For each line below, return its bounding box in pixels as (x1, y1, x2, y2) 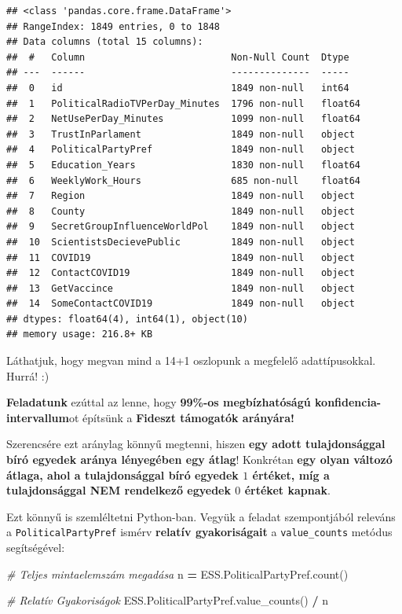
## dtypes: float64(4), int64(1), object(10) (6, 313, 248, 325)
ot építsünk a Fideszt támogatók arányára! (68, 409, 294, 425)
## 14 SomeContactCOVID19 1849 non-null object (6, 298, 355, 310)
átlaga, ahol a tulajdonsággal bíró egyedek (6, 466, 239, 483)
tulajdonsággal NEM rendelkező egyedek (6, 482, 231, 498)
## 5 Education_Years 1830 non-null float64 (6, 159, 361, 171)
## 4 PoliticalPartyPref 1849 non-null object (6, 144, 355, 156)
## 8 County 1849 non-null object (6, 205, 355, 217)
